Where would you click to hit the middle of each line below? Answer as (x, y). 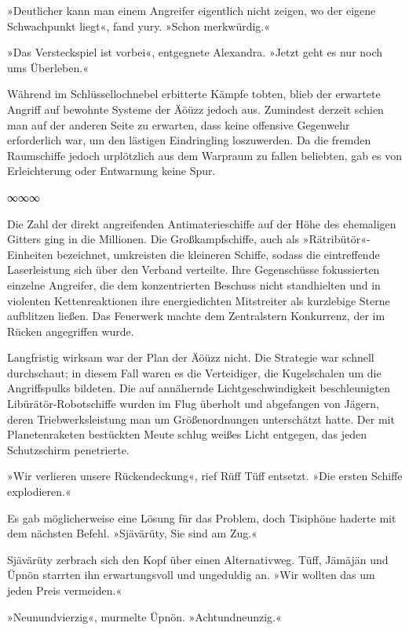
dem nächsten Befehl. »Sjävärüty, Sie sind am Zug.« (132, 533)
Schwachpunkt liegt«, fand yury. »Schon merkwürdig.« (139, 25)
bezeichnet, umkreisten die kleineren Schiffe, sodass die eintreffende (218, 254)
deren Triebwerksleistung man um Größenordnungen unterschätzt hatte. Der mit (201, 419)
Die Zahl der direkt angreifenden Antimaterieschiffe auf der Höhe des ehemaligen (202, 223)
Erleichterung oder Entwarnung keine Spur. (111, 171)
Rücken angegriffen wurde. (71, 331)
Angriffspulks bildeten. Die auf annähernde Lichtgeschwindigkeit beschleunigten (199, 388)
